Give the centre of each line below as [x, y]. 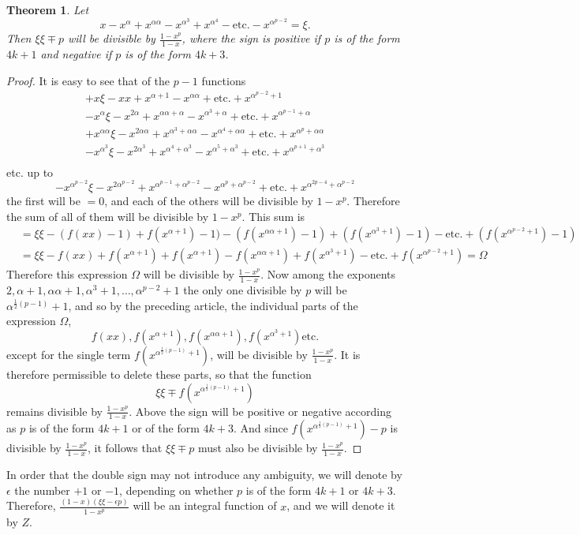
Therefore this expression [67, 274]
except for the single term [69, 354]
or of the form [166, 428]
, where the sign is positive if [251, 38]
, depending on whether [176, 490]
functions [224, 80]
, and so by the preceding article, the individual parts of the [213, 305]
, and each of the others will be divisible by [209, 201]
